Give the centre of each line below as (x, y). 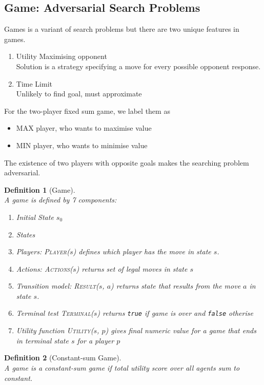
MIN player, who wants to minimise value (82, 145)
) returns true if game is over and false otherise (175, 313)
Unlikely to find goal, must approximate (79, 94)
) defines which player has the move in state (142, 251)
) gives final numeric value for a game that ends (181, 330)
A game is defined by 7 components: (60, 200)
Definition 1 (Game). (40, 189)
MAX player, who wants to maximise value (84, 128)
